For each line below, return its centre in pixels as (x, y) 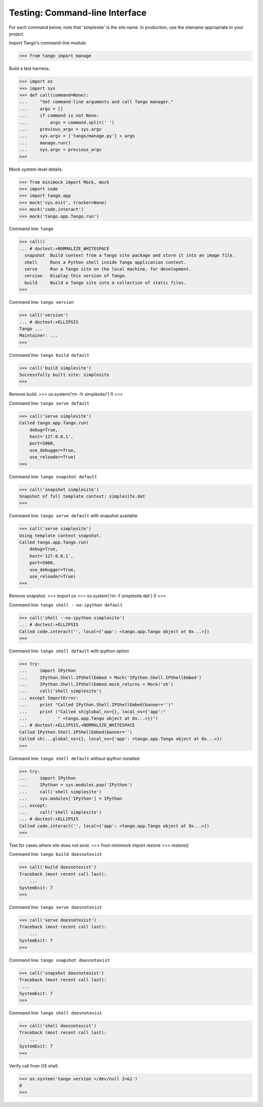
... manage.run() (45, 143)
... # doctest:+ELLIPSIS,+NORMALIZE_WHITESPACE (77, 725)
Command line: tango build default (49, 355)
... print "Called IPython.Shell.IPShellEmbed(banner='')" (96, 705)
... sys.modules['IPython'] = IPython (71, 799)
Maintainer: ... (39, 336)
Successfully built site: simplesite (64, 375)
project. (17, 34)
